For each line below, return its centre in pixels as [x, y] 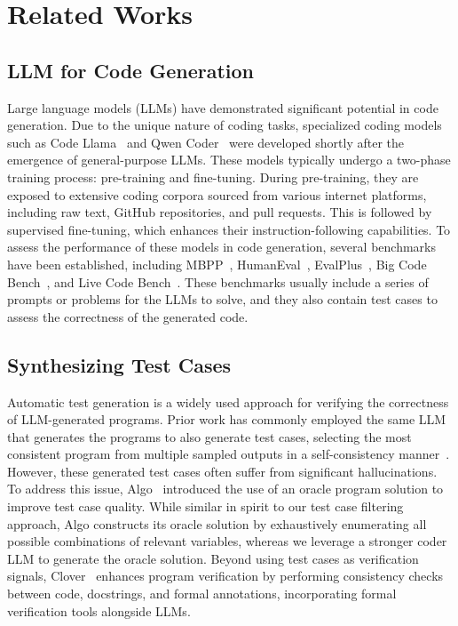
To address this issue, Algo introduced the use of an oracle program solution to [225, 489]
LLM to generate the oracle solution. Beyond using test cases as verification [213, 558]
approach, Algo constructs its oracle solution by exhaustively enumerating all [217, 523]
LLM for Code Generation [131, 70]
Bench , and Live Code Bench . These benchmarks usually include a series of [218, 281]
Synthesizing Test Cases [119, 364]
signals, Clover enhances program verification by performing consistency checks [225, 576]
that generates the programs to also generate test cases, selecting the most [209, 436]
